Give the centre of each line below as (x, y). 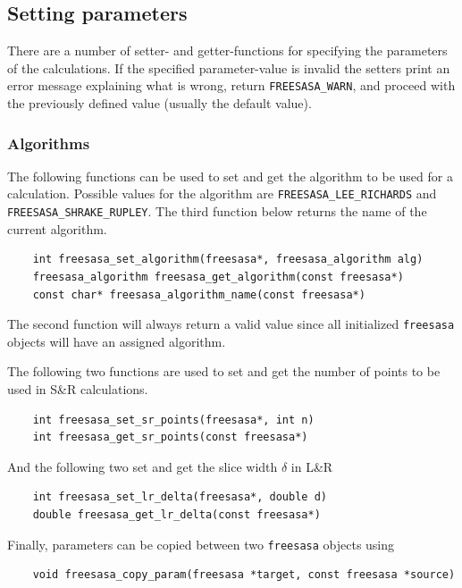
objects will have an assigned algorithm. (117, 341)
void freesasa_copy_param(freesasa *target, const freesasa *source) (244, 575)
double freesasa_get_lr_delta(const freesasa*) (176, 514)
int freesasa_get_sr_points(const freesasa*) (170, 437)
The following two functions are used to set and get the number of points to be (224, 371)
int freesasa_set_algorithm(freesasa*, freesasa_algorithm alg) (228, 260)
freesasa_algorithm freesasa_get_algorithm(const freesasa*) (218, 277)
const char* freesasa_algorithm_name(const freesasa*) (199, 294)
